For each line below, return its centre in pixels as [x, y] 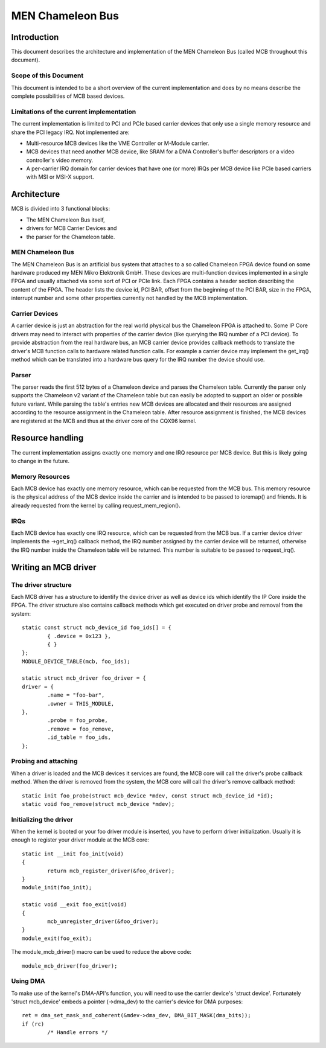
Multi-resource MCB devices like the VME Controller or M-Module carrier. [118, 143]
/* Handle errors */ [78, 1033]
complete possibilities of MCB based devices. [68, 96]
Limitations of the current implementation [74, 112]
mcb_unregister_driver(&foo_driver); [103, 921]
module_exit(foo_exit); [57, 938]
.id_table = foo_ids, [79, 737]
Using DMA [28, 981]
